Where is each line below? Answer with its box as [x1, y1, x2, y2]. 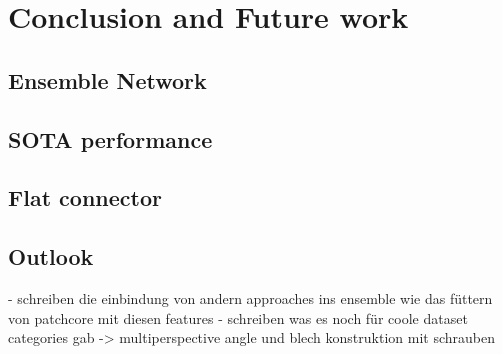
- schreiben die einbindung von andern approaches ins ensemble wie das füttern [8, 287, 493, 308]
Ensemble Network [8, 64, 207, 95]
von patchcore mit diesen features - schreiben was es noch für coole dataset [8, 307, 468, 328]
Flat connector [8, 182, 162, 213]
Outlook [8, 241, 94, 272]
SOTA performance [8, 123, 213, 154]
